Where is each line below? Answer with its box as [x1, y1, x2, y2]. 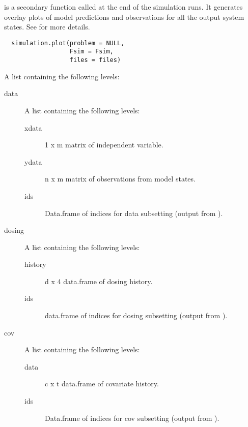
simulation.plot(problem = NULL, [11, 39, 125, 47]
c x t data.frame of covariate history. [45, 378, 159, 389]
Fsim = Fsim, [69, 48, 114, 55]
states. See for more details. [4, 21, 90, 32]
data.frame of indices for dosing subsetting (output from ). [45, 310, 228, 321]
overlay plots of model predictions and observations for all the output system [4, 11, 244, 22]
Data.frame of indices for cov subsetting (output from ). [45, 412, 219, 423]
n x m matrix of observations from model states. [45, 173, 196, 184]
